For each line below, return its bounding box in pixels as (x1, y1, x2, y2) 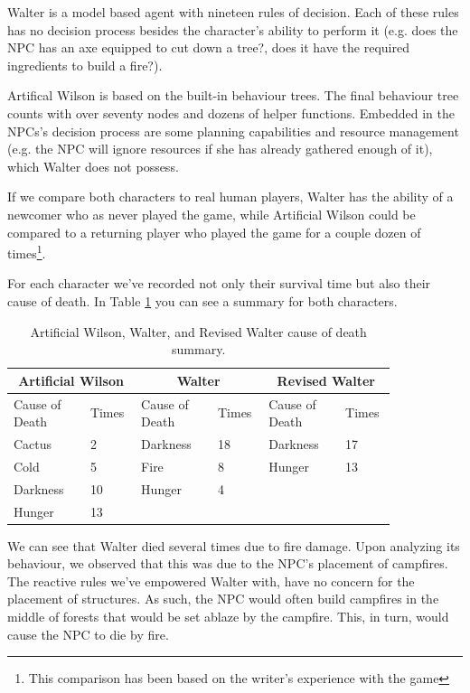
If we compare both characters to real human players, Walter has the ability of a (7, 187, 454, 206)
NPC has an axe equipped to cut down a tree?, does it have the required (7, 38, 409, 57)
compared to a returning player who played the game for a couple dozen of (7, 222, 421, 241)
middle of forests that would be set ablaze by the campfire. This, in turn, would (7, 607, 449, 626)
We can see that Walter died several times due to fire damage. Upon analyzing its (7, 536, 460, 555)
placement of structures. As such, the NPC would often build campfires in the (7, 589, 439, 608)
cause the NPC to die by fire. (7, 624, 169, 643)
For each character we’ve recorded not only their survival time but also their (7, 274, 431, 293)
